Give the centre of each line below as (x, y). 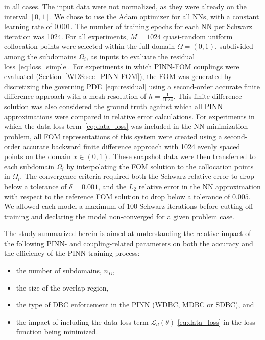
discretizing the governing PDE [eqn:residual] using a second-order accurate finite (132, 86)
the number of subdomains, (59, 270)
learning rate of (28, 26)
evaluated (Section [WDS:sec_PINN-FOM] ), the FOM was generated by (118, 76)
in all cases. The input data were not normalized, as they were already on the (125, 6)
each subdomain (29, 166)
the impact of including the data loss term (82, 321)
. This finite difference (208, 96)
